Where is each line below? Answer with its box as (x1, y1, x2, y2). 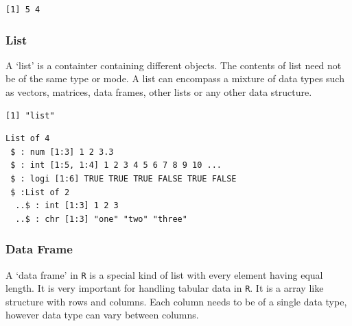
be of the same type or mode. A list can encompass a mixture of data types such (5, 71, 344, 86)
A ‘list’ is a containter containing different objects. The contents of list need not (5, 58, 342, 72)
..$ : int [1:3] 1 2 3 (15, 201, 119, 211)
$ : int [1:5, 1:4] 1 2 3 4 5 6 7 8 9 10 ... (10, 160, 222, 171)
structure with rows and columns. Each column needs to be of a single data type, (5, 294, 347, 308)
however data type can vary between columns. (5, 308, 199, 322)
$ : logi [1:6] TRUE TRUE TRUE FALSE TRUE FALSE (10, 173, 237, 184)
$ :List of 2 (10, 187, 70, 197)
